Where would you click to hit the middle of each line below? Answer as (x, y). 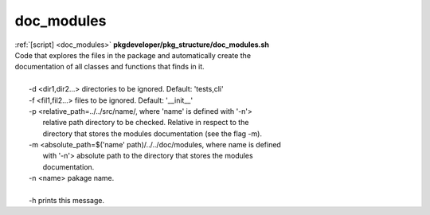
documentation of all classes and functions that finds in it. (109, 67)
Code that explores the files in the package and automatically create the (133, 55)
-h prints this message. (67, 201)
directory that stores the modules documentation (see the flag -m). (152, 133)
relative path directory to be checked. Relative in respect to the (146, 123)
